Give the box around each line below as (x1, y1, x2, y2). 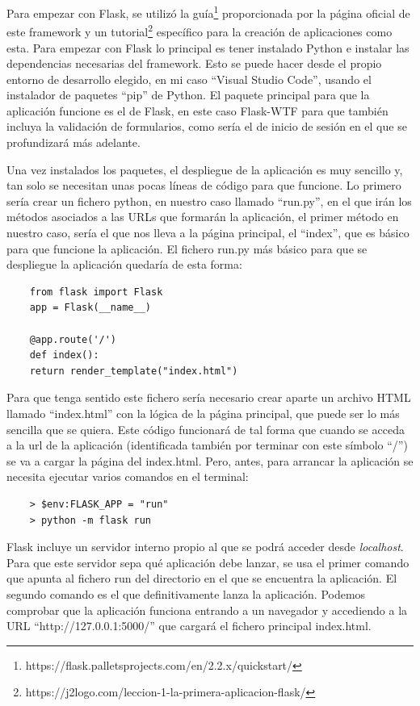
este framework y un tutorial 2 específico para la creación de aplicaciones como (6, 21, 393, 40)
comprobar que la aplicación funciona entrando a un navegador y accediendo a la (6, 601, 408, 618)
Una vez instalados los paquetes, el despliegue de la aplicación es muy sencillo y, (6, 161, 403, 178)
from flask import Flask (29, 286, 163, 298)
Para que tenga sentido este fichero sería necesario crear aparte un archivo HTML (6, 389, 411, 406)
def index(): (29, 349, 99, 361)
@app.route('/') (29, 333, 117, 345)
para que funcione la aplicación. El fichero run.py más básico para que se (6, 240, 367, 257)
